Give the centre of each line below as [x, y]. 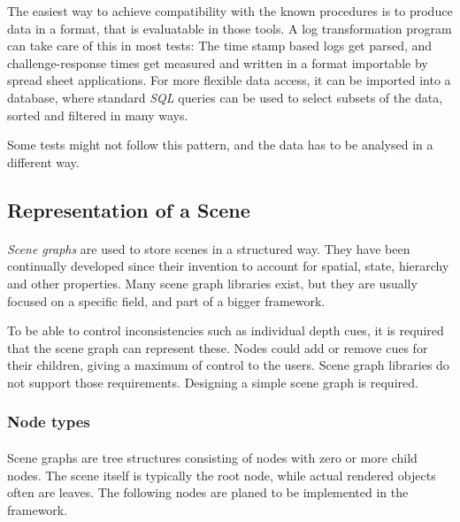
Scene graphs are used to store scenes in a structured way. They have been [209, 248]
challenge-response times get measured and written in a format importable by [218, 62]
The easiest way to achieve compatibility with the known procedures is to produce [230, 11]
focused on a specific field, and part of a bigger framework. [166, 300]
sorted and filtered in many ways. [98, 115]
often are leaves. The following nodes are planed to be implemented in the [208, 492]
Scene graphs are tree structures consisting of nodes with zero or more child [212, 457]
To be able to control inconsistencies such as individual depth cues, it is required [226, 330]
